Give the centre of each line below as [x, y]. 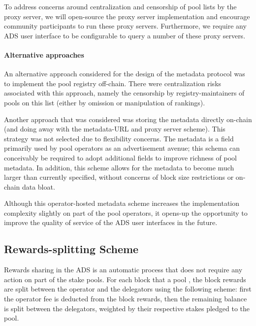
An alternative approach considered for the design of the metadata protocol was [125, 74]
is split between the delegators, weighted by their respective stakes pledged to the [127, 308]
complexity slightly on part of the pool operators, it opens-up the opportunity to [126, 212]
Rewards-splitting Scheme [71, 249]
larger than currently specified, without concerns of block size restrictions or [119, 177]
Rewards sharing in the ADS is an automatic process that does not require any [123, 270]
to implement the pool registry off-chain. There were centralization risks [113, 83]
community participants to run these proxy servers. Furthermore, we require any [125, 26]
